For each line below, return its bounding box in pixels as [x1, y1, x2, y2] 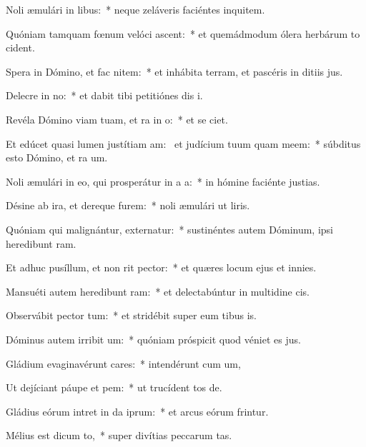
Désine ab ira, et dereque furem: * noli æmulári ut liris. [6, 198, 250, 213]
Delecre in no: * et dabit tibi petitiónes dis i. [6, 88, 203, 103]
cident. [6, 40, 35, 55]
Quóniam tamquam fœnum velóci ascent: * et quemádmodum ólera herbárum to [6, 26, 360, 41]
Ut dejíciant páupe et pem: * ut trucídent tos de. [6, 380, 222, 395]
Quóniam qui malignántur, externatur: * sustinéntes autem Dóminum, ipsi [6, 221, 333, 236]
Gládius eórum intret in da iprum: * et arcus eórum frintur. [6, 403, 269, 418]
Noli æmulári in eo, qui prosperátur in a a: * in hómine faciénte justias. [6, 174, 320, 189]
